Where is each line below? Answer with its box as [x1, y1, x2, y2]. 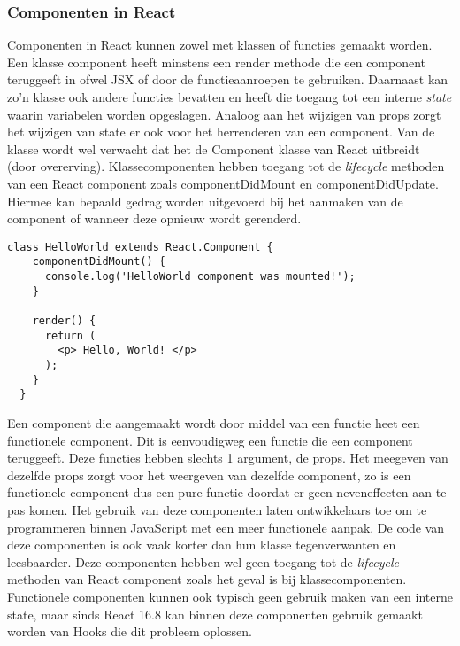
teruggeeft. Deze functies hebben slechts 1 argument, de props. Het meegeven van [7, 448, 448, 467]
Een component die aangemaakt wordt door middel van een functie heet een [7, 413, 420, 432]
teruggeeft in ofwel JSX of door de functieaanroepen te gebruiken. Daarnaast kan [7, 70, 448, 89]
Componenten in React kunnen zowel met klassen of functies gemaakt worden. [7, 35, 433, 54]
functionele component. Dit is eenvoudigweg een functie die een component [7, 431, 413, 449]
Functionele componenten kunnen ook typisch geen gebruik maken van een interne [7, 587, 453, 605]
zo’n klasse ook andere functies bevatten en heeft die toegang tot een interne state [7, 88, 452, 105]
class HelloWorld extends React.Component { [7, 240, 273, 253]
